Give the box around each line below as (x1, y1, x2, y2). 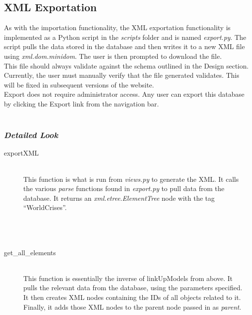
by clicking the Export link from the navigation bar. (4, 98, 159, 108)
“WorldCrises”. (23, 202, 67, 212)
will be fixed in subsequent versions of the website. (4, 79, 154, 89)
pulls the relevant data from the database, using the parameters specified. (23, 282, 242, 293)
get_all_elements (4, 247, 56, 257)
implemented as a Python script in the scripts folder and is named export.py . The (4, 32, 247, 42)
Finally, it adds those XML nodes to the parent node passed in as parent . (23, 301, 241, 312)
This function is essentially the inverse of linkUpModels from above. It (23, 273, 233, 283)
